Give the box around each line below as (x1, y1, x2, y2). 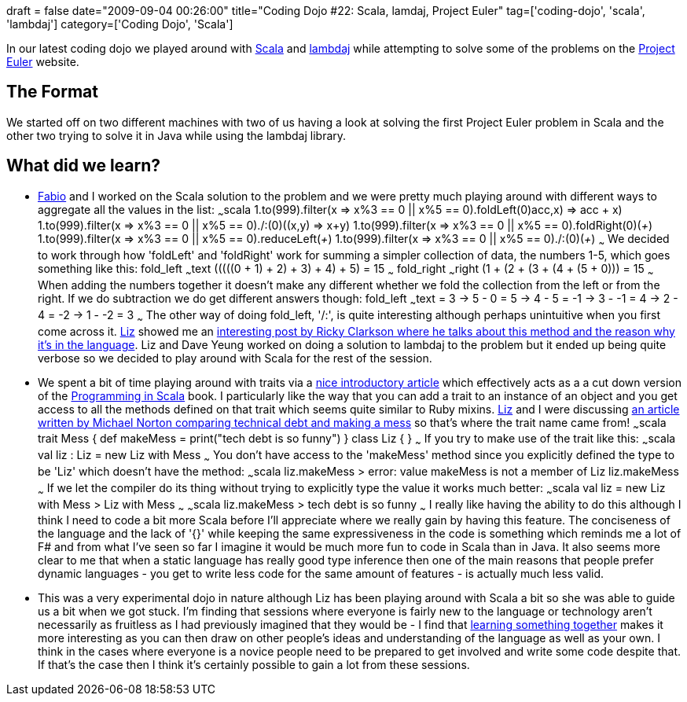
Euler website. (6, 55, 79, 68)
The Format (6, 82, 98, 102)
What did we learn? (6, 156, 161, 176)
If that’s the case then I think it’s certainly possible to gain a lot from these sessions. (38, 658, 470, 672)
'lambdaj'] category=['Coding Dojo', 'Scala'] (6, 17, 233, 31)
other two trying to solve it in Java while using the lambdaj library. (6, 128, 347, 142)
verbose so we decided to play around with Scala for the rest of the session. (38, 351, 432, 365)
